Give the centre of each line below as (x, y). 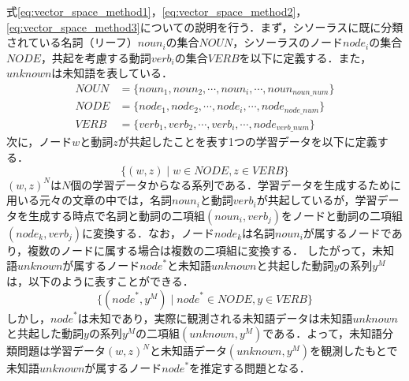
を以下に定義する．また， (305, 57)
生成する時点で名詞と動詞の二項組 (116, 215)
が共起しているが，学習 (317, 200)
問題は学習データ (61, 351)
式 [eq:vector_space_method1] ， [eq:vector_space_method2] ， (157, 11)
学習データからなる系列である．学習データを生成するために (247, 184)
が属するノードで (347, 232)
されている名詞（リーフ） (72, 42)
